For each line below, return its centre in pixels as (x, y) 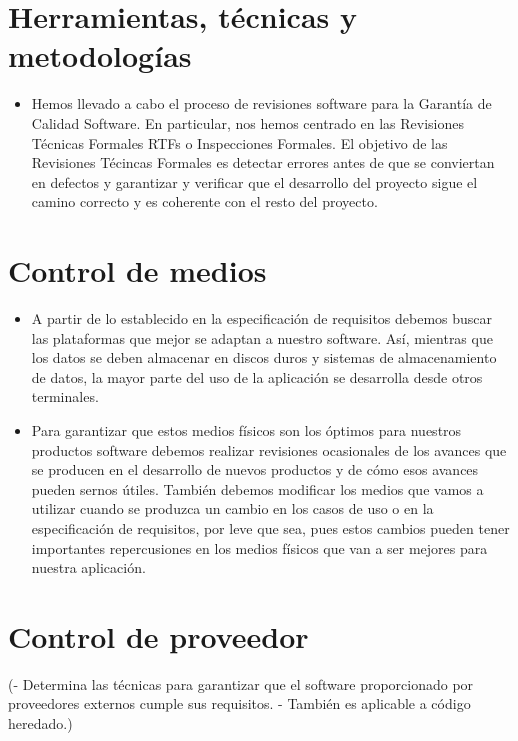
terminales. (65, 396)
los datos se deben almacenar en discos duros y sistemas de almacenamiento (264, 357)
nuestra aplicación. (88, 567)
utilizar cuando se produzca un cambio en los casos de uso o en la (232, 508)
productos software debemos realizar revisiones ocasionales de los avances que (269, 449)
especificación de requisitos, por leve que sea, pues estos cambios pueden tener (270, 527)
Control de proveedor (158, 635)
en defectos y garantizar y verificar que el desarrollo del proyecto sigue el (254, 181)
